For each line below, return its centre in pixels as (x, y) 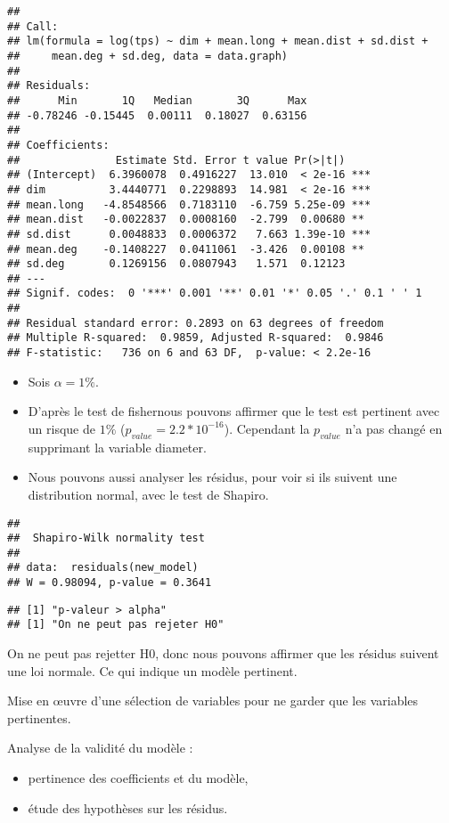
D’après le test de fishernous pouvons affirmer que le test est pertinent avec (234, 411)
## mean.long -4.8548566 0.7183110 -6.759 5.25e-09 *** (189, 204)
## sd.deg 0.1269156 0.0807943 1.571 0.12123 (176, 264)
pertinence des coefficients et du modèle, (138, 778)
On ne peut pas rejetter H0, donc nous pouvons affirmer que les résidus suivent (223, 653)
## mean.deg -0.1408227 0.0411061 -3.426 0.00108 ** (186, 249)
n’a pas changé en (394, 428)
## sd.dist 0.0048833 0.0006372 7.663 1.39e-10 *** (189, 234)
